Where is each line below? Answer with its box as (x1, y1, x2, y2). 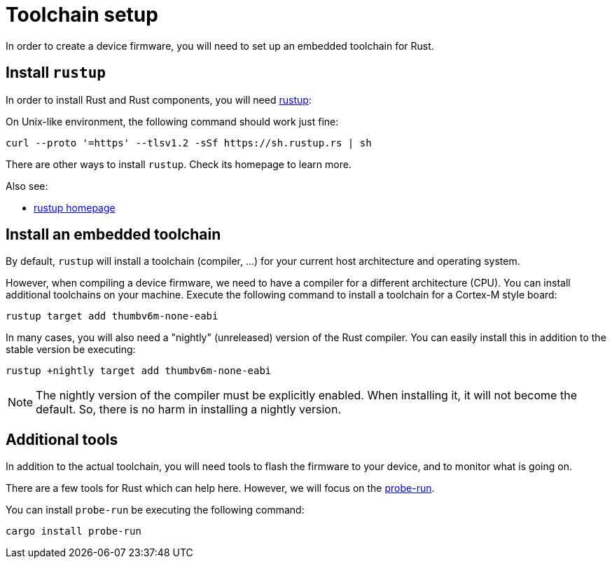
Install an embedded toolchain (6, 226, 221, 244)
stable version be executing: (6, 343, 136, 356)
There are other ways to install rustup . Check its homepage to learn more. (6, 158, 352, 170)
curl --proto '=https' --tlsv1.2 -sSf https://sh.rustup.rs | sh (6, 137, 372, 149)
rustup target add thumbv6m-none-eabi (6, 310, 218, 322)
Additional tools (6, 430, 118, 448)
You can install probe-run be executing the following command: (6, 504, 305, 516)
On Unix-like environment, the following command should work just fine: (6, 115, 339, 128)
